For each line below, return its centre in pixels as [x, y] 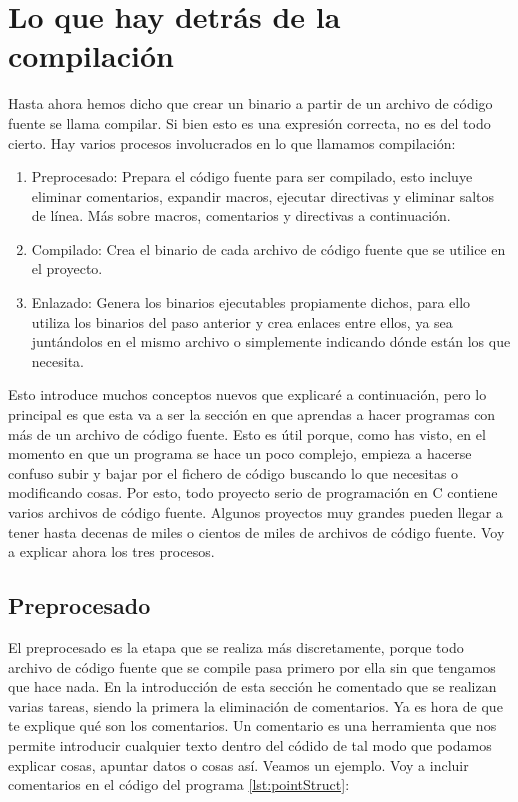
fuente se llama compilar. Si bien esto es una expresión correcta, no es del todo [249, 122]
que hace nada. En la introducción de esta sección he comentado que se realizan [252, 686]
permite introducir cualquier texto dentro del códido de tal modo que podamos [250, 744]
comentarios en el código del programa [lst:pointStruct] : [179, 784]
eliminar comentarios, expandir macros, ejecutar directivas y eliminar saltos [263, 195]
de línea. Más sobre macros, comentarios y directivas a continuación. [241, 215]
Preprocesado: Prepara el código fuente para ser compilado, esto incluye [252, 176]
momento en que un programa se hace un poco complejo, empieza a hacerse [240, 453]
